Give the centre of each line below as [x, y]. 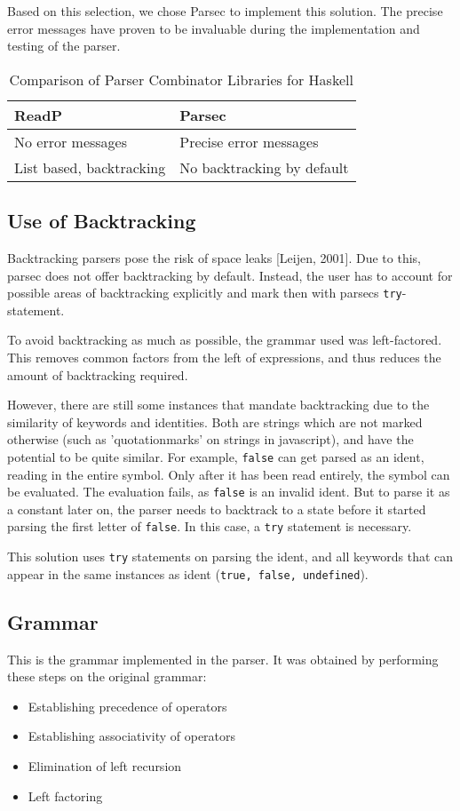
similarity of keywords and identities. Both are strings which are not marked [215, 421]
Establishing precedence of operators [127, 706]
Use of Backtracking [102, 221]
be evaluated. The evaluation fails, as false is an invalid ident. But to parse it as [229, 492]
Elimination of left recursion [105, 766]
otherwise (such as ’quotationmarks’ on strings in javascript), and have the [210, 439]
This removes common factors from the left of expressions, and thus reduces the [224, 358]
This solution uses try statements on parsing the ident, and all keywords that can [230, 557]
